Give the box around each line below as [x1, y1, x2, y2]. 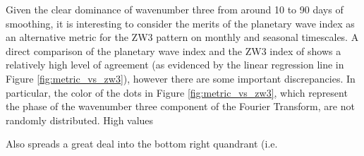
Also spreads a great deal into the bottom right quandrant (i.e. [6, 136, 278, 151]
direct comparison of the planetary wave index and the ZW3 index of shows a [6, 43, 341, 58]
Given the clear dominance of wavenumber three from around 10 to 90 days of [6, 2, 344, 16]
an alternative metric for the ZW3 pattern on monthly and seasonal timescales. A [6, 30, 359, 44]
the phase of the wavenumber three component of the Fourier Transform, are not [6, 99, 355, 114]
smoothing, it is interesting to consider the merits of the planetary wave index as [6, 16, 355, 30]
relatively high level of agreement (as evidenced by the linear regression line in [6, 57, 344, 72]
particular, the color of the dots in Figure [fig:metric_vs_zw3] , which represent [6, 85, 348, 100]
